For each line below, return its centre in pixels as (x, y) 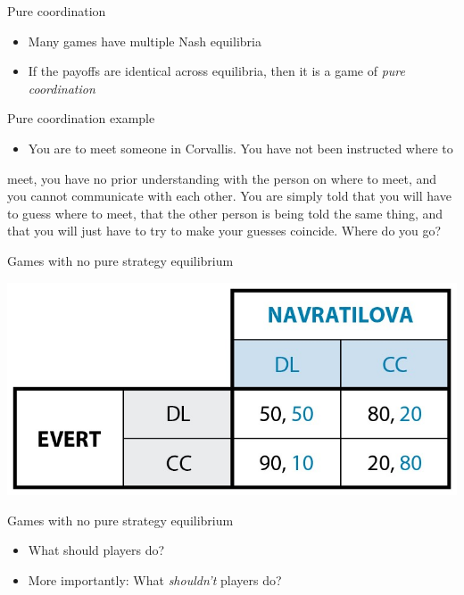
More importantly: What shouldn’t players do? (155, 579)
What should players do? (96, 550)
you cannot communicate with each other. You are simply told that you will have (229, 196)
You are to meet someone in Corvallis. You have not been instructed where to (240, 148)
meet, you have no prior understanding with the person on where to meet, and (222, 178)
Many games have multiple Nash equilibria (145, 41)
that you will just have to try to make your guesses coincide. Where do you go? (224, 231)
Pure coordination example (81, 118)
